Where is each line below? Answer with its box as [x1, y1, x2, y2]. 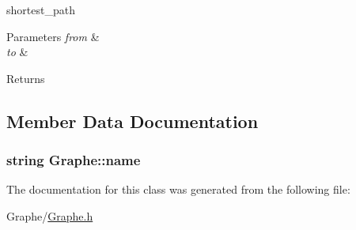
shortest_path [6, 2, 75, 17]
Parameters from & [6, 28, 100, 44]
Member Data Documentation [6, 108, 259, 133]
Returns [6, 70, 45, 86]
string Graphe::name [6, 150, 141, 170]
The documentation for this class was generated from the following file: [6, 181, 350, 198]
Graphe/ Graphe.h [6, 207, 93, 224]
